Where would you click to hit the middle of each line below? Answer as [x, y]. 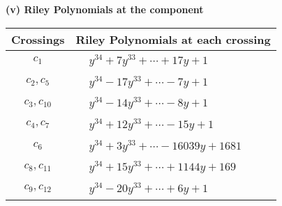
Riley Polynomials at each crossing [173, 39]
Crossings [38, 39]
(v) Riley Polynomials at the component [105, 9]
